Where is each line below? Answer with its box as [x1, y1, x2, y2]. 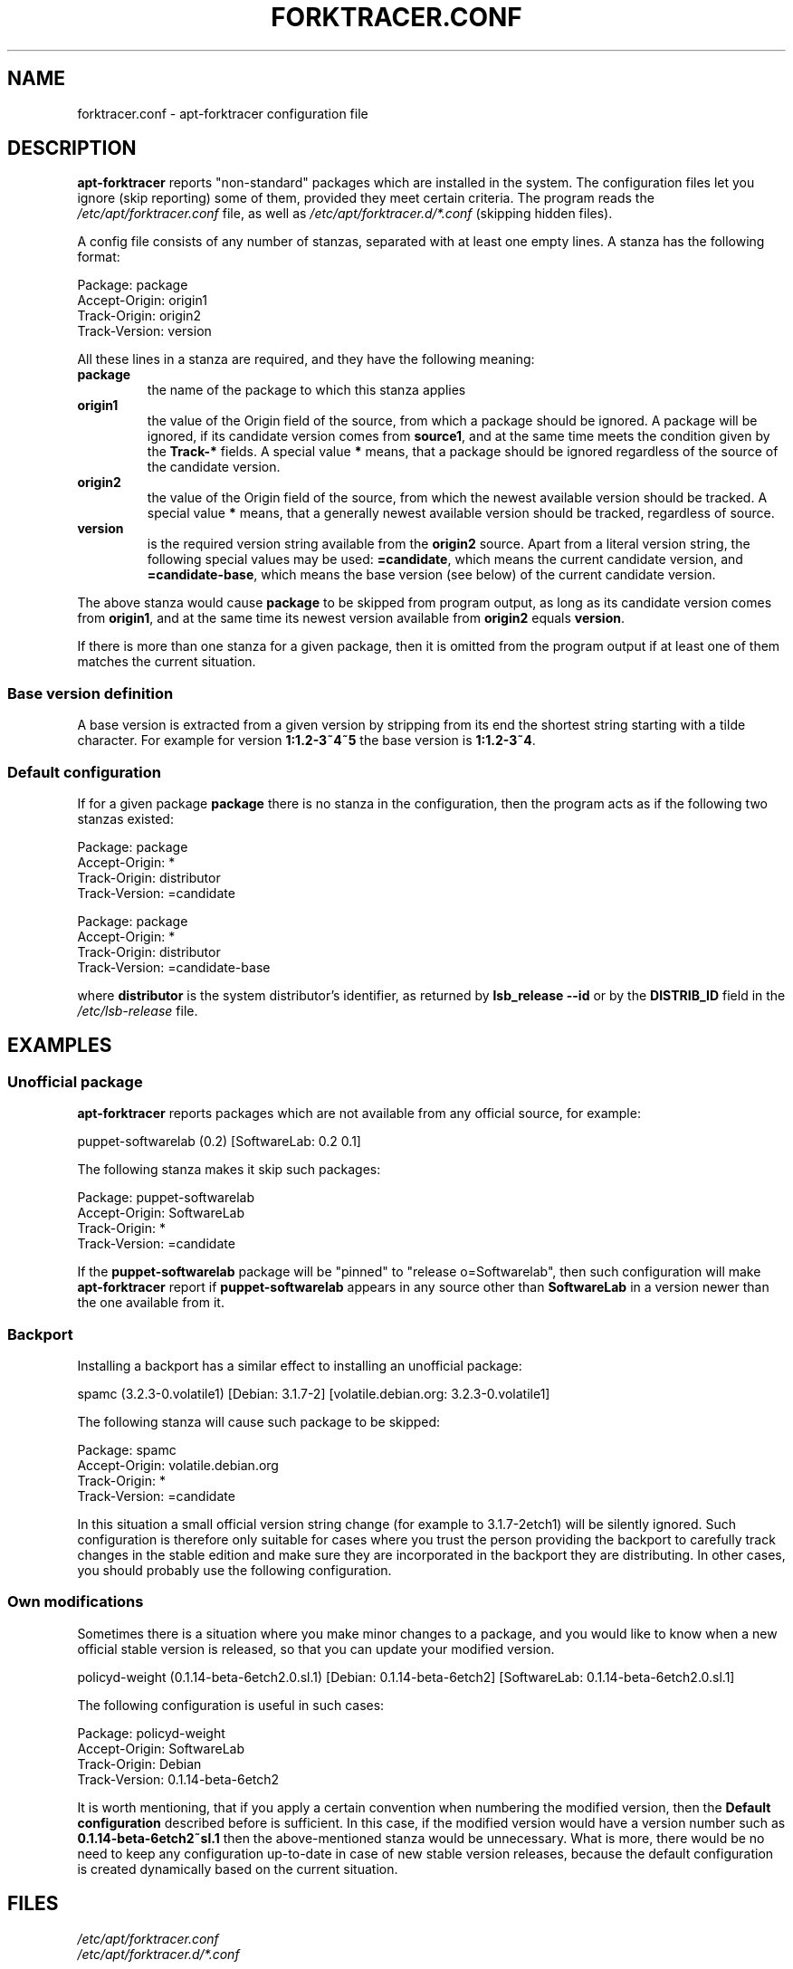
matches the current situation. [77, 654, 256, 670]
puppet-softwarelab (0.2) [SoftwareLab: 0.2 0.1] [77, 1133, 361, 1150]
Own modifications [7, 1592, 144, 1611]
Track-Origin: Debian [77, 1755, 202, 1772]
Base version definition [7, 683, 174, 703]
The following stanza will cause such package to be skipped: [77, 1413, 441, 1429]
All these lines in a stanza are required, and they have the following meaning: [77, 351, 535, 368]
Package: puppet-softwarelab [77, 1190, 254, 1206]
